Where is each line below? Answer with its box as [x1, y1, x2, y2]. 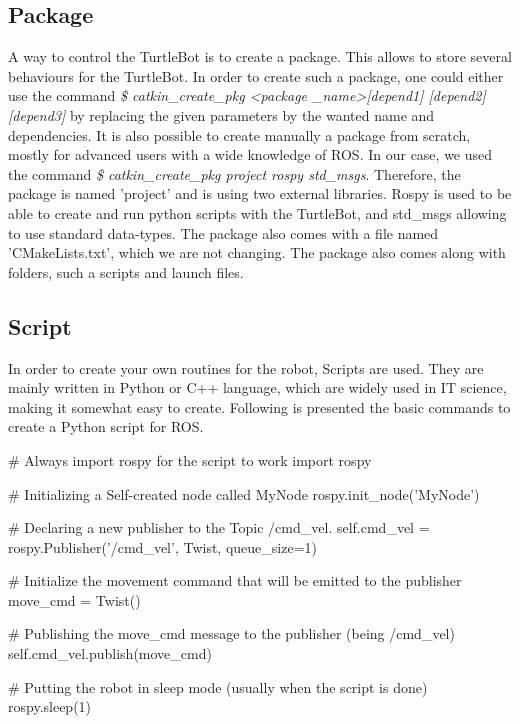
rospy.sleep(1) [8, 696, 92, 717]
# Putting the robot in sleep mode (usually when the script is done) [8, 676, 428, 697]
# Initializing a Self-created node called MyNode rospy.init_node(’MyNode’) [8, 483, 480, 504]
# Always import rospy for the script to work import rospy [8, 449, 372, 470]
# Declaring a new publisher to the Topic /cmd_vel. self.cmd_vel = [8, 517, 430, 538]
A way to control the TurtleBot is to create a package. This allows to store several [8, 46, 512, 67]
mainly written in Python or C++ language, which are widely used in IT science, [8, 377, 507, 398]
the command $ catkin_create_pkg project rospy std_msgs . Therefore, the [8, 163, 461, 184]
